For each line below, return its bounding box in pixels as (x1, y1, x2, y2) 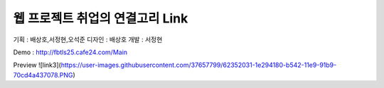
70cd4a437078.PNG (13, 70, 74, 79)
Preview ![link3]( (13, 61, 62, 70)
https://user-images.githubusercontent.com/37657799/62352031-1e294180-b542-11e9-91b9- (60, 61, 337, 70)
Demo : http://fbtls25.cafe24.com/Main (13, 48, 128, 56)
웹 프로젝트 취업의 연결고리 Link (13, 11, 188, 26)
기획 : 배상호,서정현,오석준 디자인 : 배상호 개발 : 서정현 (13, 35, 163, 44)
